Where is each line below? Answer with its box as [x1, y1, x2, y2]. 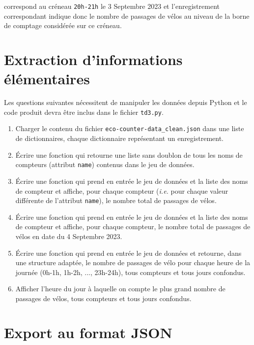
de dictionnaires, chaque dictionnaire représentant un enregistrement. [15, 133, 224, 143]
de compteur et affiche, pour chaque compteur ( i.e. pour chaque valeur [15, 185, 228, 196]
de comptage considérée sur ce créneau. [4, 20, 122, 31]
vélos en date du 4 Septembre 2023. [15, 231, 122, 241]
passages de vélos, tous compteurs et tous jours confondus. [15, 293, 192, 303]
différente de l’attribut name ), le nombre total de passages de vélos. [15, 195, 217, 206]
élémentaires [4, 69, 90, 89]
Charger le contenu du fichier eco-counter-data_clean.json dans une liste [15, 123, 244, 134]
